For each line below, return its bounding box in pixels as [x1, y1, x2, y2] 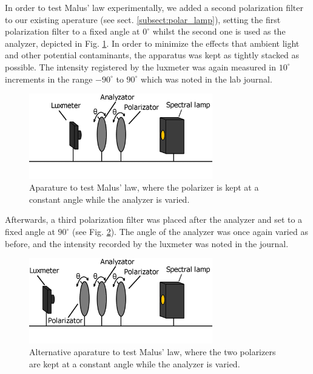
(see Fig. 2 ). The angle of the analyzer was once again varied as [72, 225, 308, 238]
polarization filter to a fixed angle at [5, 25, 140, 38]
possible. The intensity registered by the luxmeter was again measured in [5, 60, 277, 73]
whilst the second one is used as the [152, 25, 286, 38]
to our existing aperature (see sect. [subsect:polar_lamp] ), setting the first [5, 13, 281, 25]
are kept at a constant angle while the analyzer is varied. [29, 358, 240, 370]
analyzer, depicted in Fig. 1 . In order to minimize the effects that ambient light [5, 36, 300, 49]
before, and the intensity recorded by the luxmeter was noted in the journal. [5, 237, 289, 250]
